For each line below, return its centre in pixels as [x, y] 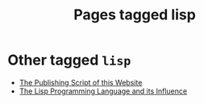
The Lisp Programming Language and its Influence [103, 91]
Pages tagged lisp [135, 15]
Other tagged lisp [69, 60]
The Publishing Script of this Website [81, 82]
